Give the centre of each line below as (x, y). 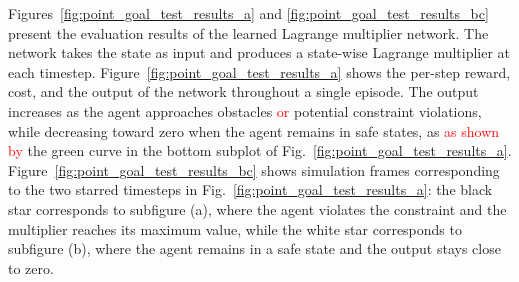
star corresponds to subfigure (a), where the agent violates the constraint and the (257, 208)
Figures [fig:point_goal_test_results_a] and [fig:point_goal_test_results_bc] (248, 13)
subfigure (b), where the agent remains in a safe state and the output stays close (254, 248)
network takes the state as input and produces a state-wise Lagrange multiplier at (259, 52)
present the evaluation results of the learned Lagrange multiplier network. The (248, 32)
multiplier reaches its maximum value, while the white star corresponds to (235, 228)
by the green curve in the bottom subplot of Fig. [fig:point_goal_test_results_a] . (260, 150)
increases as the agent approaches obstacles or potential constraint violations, (245, 110)
